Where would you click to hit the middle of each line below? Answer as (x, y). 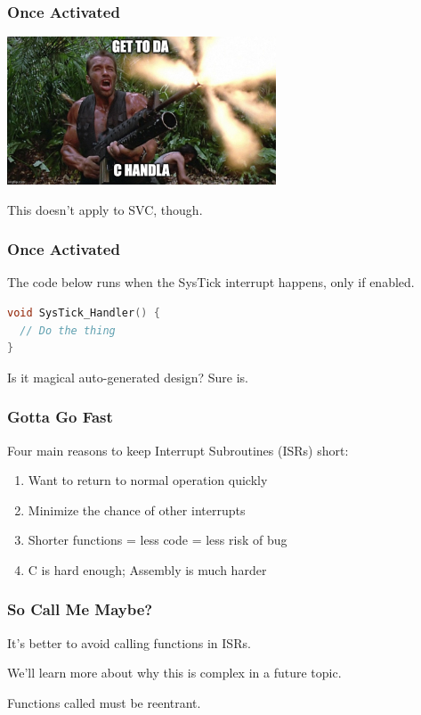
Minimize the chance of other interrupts (137, 510)
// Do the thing (68, 330)
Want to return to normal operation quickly (148, 480)
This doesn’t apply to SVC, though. (105, 209)
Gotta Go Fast (60, 417)
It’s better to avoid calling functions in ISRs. (129, 642)
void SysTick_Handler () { (84, 313)
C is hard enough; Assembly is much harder (147, 569)
